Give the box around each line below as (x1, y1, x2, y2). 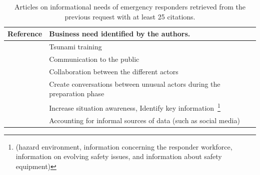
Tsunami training (49, 41, 102, 52)
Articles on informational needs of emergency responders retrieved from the (14, 1, 245, 11)
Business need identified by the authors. (49, 28, 190, 39)
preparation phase (49, 88, 104, 99)
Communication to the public (49, 53, 139, 64)
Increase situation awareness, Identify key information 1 (49, 101, 220, 113)
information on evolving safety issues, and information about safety (15, 151, 222, 162)
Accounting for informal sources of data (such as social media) (49, 115, 240, 125)
